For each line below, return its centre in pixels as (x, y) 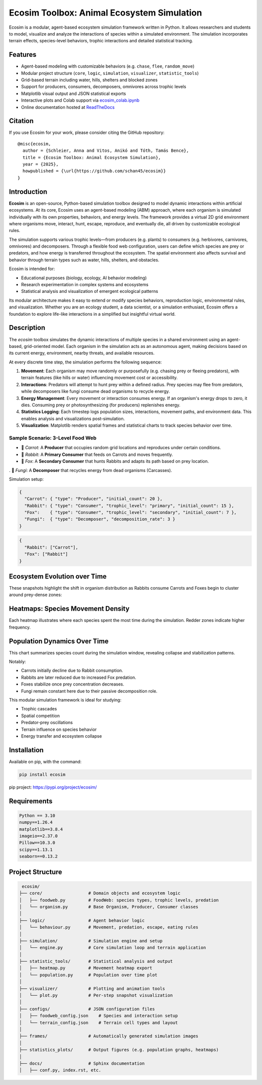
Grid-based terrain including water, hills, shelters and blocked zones (89, 80)
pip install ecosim (42, 774)
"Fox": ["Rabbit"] (46, 554)
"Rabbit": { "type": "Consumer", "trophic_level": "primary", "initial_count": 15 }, (129, 506)
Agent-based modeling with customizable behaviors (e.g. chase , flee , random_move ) (108, 66)
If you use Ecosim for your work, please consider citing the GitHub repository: (87, 133)
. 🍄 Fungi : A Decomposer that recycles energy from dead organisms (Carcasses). (90, 470)
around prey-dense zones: (35, 595)
